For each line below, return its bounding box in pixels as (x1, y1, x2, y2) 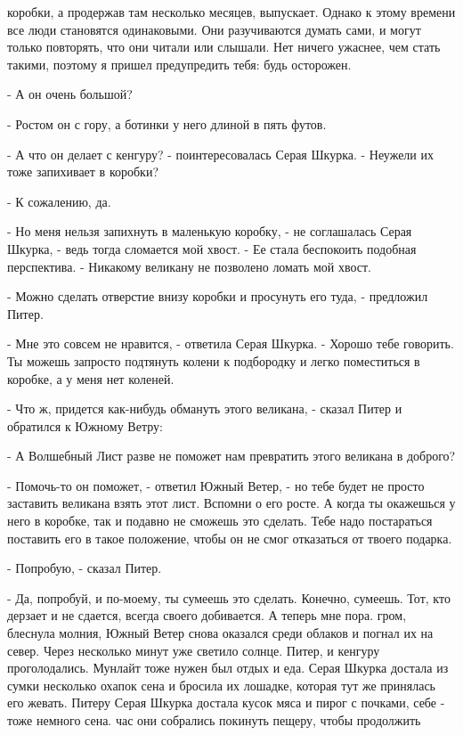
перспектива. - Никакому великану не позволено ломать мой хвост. (7, 257, 371, 275)
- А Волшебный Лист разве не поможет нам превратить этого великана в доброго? (7, 446, 456, 465)
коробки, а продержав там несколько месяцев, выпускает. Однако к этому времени (7, 3, 456, 20)
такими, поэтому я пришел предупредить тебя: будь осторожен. (7, 54, 352, 73)
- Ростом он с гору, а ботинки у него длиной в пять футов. (7, 114, 327, 133)
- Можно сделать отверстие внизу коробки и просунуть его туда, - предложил (7, 287, 428, 306)
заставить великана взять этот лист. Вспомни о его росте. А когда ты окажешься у (7, 494, 456, 512)
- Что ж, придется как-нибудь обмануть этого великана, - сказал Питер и (7, 399, 402, 418)
